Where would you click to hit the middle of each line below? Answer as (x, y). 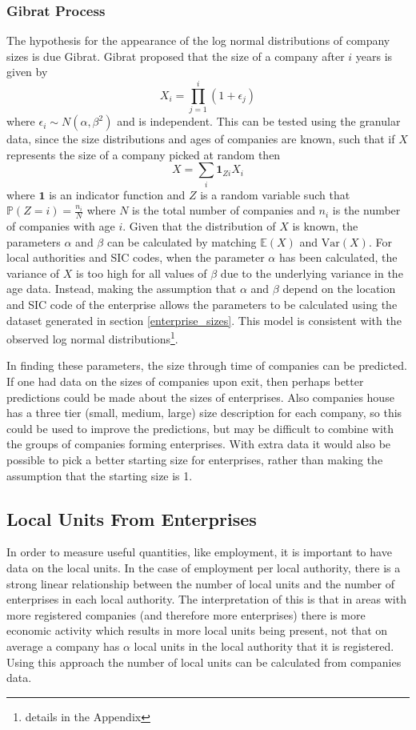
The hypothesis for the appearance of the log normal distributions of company (198, 40)
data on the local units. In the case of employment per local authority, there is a (204, 568)
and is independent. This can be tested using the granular (259, 121)
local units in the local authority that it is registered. (264, 646)
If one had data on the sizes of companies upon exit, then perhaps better (185, 381)
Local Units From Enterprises (132, 518)
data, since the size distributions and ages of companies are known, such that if (201, 139)
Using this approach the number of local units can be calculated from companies (204, 662)
